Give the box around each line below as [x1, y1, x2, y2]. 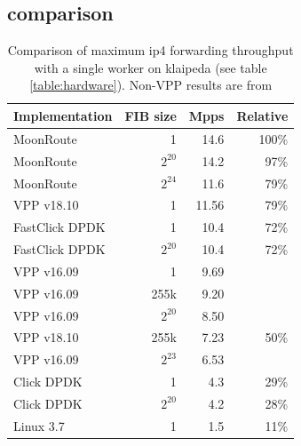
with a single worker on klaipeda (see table [34, 58, 267, 76]
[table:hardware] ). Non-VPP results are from [29, 76, 273, 94]
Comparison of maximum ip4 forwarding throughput [7, 41, 294, 60]
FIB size [124, 106, 177, 124]
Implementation [13, 106, 113, 124]
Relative [236, 106, 289, 124]
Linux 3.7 [13, 416, 65, 434]
